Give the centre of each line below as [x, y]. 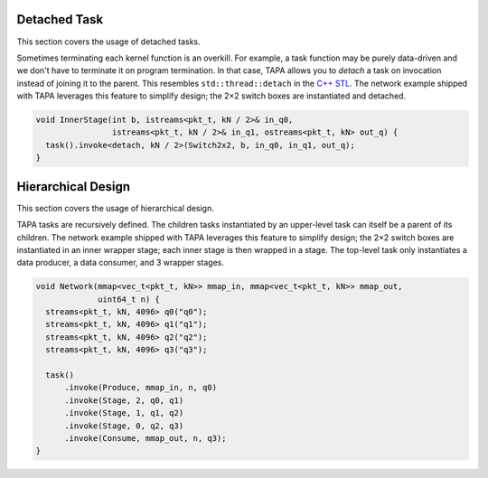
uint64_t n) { [129, 299]
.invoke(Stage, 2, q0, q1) [124, 400]
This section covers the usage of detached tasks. [108, 42]
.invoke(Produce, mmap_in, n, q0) [141, 388]
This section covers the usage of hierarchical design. [115, 208]
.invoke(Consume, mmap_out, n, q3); [145, 438]
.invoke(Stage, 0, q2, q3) [124, 426]
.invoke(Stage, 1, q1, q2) [124, 413]
